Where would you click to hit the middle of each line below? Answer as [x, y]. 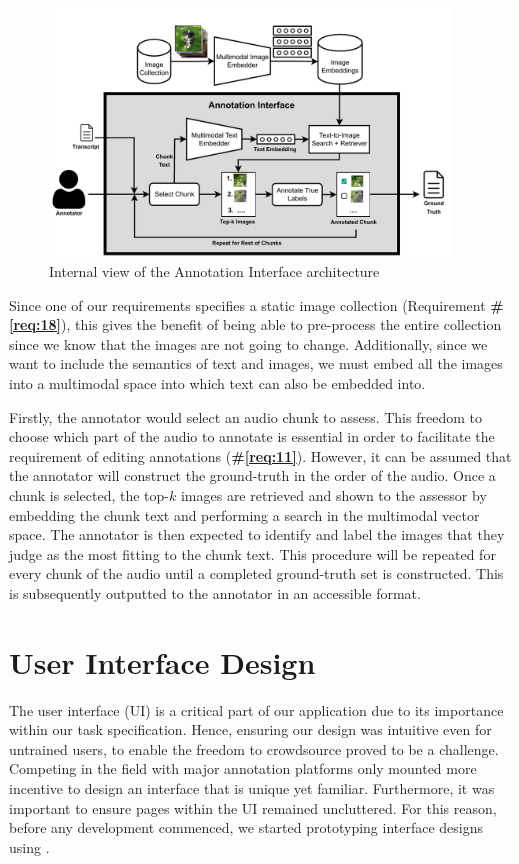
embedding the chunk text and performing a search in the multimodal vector [244, 514]
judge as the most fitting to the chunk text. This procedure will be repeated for [252, 553]
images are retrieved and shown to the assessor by [333, 494]
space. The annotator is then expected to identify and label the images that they [257, 534]
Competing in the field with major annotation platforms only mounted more [243, 768]
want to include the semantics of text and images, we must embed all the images [256, 363]
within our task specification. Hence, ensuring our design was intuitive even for [250, 729]
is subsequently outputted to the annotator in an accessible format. [215, 592]
